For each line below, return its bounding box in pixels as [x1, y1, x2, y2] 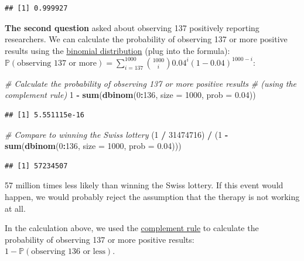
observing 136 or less [31, 248, 105, 256]
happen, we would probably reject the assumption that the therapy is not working [5, 191, 300, 203]
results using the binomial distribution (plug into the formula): [5, 44, 230, 56]
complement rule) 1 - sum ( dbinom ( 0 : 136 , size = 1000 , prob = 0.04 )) [5, 89, 256, 101]
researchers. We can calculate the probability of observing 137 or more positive [5, 33, 288, 45]
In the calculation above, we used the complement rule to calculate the [5, 222, 259, 234]
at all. [5, 202, 26, 214]
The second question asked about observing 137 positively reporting [5, 21, 259, 33]
